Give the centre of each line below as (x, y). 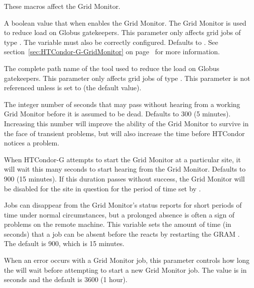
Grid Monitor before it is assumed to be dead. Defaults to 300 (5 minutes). (117, 114)
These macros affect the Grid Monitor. (62, 6)
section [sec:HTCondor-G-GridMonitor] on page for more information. (112, 52)
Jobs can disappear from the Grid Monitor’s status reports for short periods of (123, 205)
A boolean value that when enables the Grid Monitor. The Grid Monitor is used (125, 22)
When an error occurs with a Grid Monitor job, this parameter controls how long (127, 260)
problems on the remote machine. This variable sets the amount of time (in (118, 224)
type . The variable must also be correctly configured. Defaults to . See (111, 42)
